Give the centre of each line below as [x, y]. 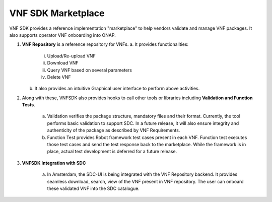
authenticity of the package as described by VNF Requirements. [114, 130]
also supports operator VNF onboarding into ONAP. [62, 35]
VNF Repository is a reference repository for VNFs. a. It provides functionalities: [105, 44]
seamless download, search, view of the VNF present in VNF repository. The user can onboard [145, 181]
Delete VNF [59, 77]
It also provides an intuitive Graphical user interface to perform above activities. [117, 89]
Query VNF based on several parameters [89, 70]
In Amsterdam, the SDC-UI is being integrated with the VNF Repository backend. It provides [142, 174]
